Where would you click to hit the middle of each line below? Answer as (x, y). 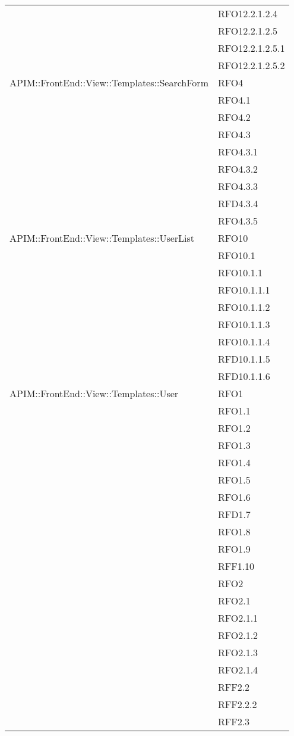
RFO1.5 (234, 480)
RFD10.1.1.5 (244, 359)
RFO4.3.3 (238, 186)
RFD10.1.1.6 (244, 376)
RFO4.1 (234, 100)
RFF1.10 (236, 566)
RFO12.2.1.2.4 (247, 13)
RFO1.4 (234, 462)
